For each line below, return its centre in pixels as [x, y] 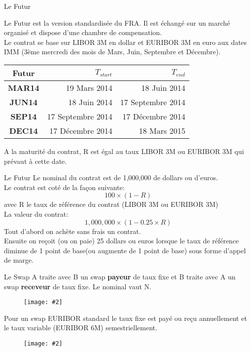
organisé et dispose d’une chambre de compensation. [83, 32]
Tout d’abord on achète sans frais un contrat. [72, 231]
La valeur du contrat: [36, 214]
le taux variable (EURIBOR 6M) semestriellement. [81, 328]
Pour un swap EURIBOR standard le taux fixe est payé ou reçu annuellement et [125, 318]
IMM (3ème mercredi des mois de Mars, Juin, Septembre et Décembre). [112, 52]
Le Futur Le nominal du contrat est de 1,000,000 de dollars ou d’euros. [111, 177]
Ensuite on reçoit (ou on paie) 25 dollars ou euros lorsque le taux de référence [122, 241]
